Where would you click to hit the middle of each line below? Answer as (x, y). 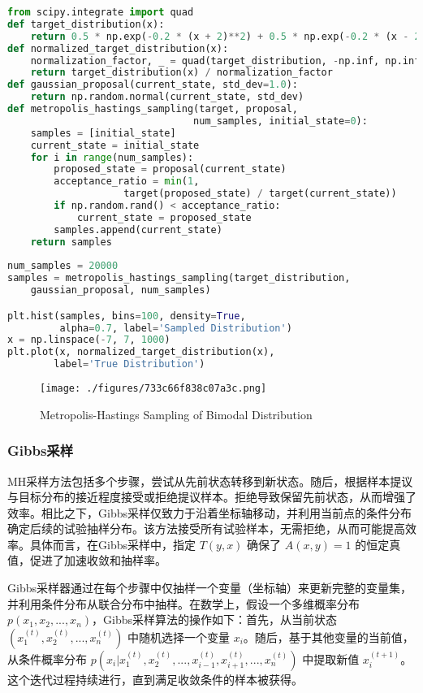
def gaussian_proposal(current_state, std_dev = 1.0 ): (153, 85)
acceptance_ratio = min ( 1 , (127, 182)
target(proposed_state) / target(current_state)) (260, 194)
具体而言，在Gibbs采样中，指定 (112, 544)
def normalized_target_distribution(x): (118, 48)
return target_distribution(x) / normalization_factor (181, 73)
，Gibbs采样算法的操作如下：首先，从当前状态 (214, 619)
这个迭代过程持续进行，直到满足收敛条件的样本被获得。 (155, 679)
